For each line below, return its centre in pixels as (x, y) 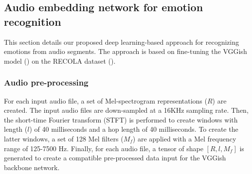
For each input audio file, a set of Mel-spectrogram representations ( (106, 100)
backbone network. (32, 167)
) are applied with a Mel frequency (184, 138)
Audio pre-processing (46, 82)
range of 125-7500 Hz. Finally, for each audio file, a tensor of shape (104, 148)
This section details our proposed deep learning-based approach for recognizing (122, 42)
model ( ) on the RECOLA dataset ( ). (60, 61)
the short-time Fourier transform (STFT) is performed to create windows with (121, 119)
